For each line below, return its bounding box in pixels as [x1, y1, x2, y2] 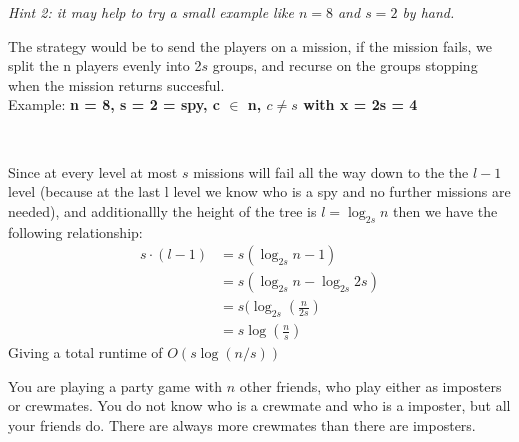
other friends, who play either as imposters [239, 375, 502, 396]
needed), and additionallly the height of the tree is [8, 200, 317, 221]
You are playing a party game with [8, 375, 222, 396]
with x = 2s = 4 [303, 94, 418, 115]
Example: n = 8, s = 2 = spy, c [8, 94, 220, 115]
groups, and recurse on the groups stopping [212, 55, 478, 76]
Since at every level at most [8, 161, 178, 182]
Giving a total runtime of [8, 342, 163, 363]
